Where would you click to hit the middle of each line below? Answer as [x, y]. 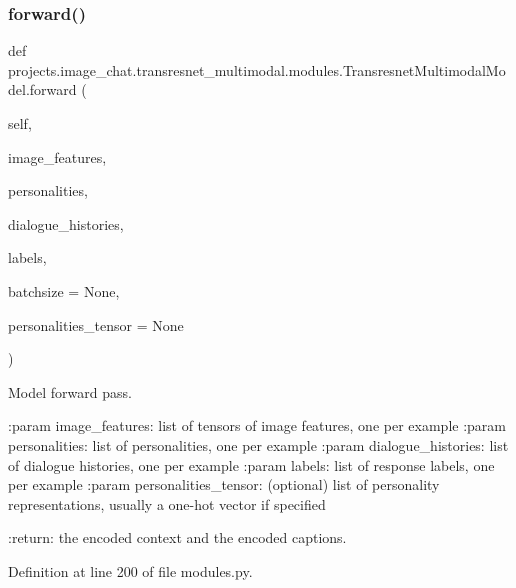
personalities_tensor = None [96, 324]
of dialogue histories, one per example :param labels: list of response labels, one [251, 464]
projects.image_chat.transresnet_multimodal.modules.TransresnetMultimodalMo [257, 69]
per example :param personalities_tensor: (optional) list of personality [224, 484]
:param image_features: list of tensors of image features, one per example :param [257, 425]
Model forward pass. [70, 391]
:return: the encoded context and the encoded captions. [177, 537]
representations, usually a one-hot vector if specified [167, 503]
